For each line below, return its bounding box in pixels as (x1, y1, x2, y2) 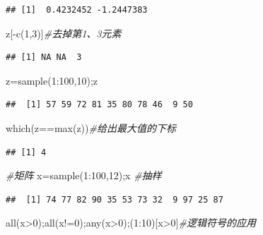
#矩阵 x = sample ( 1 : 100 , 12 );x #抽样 (6, 168, 162, 183)
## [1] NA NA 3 (6, 52, 82, 63)
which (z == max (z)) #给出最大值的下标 (6, 120, 176, 135)
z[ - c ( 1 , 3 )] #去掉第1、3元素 (6, 25, 122, 40)
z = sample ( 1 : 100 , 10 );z (6, 73, 98, 88)
